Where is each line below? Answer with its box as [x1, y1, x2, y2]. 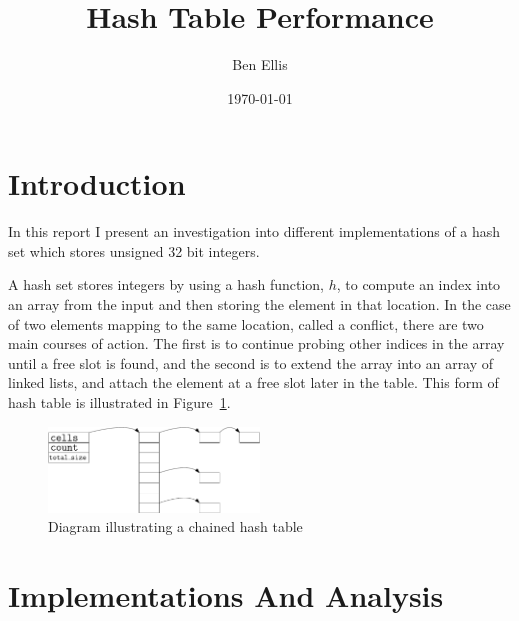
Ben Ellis [232, 54, 288, 75]
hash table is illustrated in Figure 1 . [8, 392, 231, 412]
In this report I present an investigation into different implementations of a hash [8, 221, 501, 242]
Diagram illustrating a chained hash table [48, 516, 303, 537]
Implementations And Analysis [8, 575, 444, 616]
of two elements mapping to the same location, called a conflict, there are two [8, 313, 484, 334]
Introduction [8, 163, 186, 204]
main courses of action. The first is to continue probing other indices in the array [8, 333, 505, 354]
